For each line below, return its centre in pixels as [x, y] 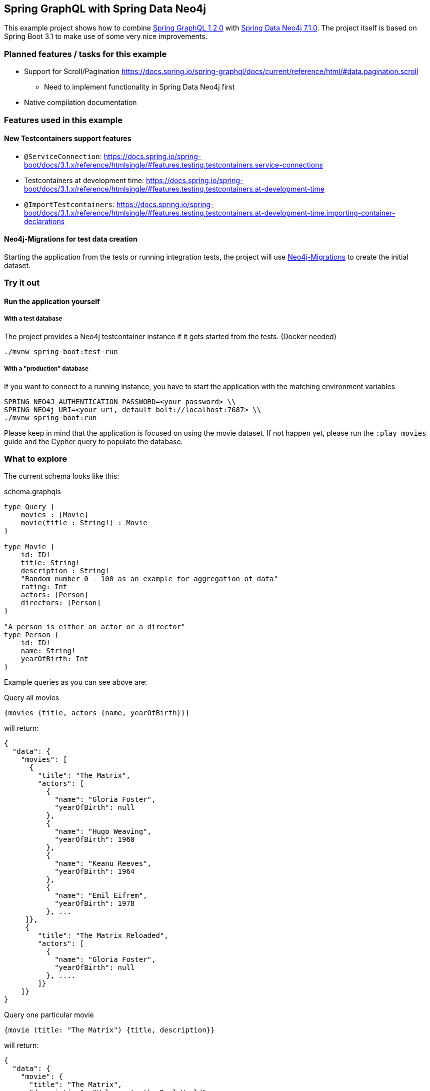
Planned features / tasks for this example [85, 54]
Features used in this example [63, 120]
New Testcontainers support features [68, 139]
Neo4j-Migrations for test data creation [71, 239]
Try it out [22, 283]
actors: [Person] [54, 595]
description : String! [65, 571]
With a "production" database [46, 369]
